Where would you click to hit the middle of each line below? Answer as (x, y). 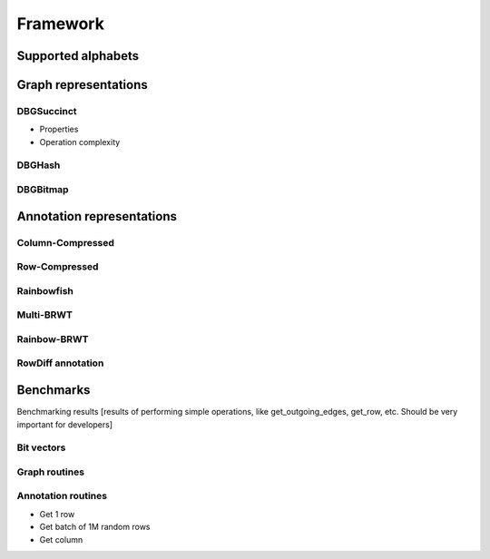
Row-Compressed (58, 267)
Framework (60, 24)
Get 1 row (57, 514)
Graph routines (51, 472)
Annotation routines (62, 496)
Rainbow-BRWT (53, 338)
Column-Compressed (66, 242)
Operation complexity (80, 142)
